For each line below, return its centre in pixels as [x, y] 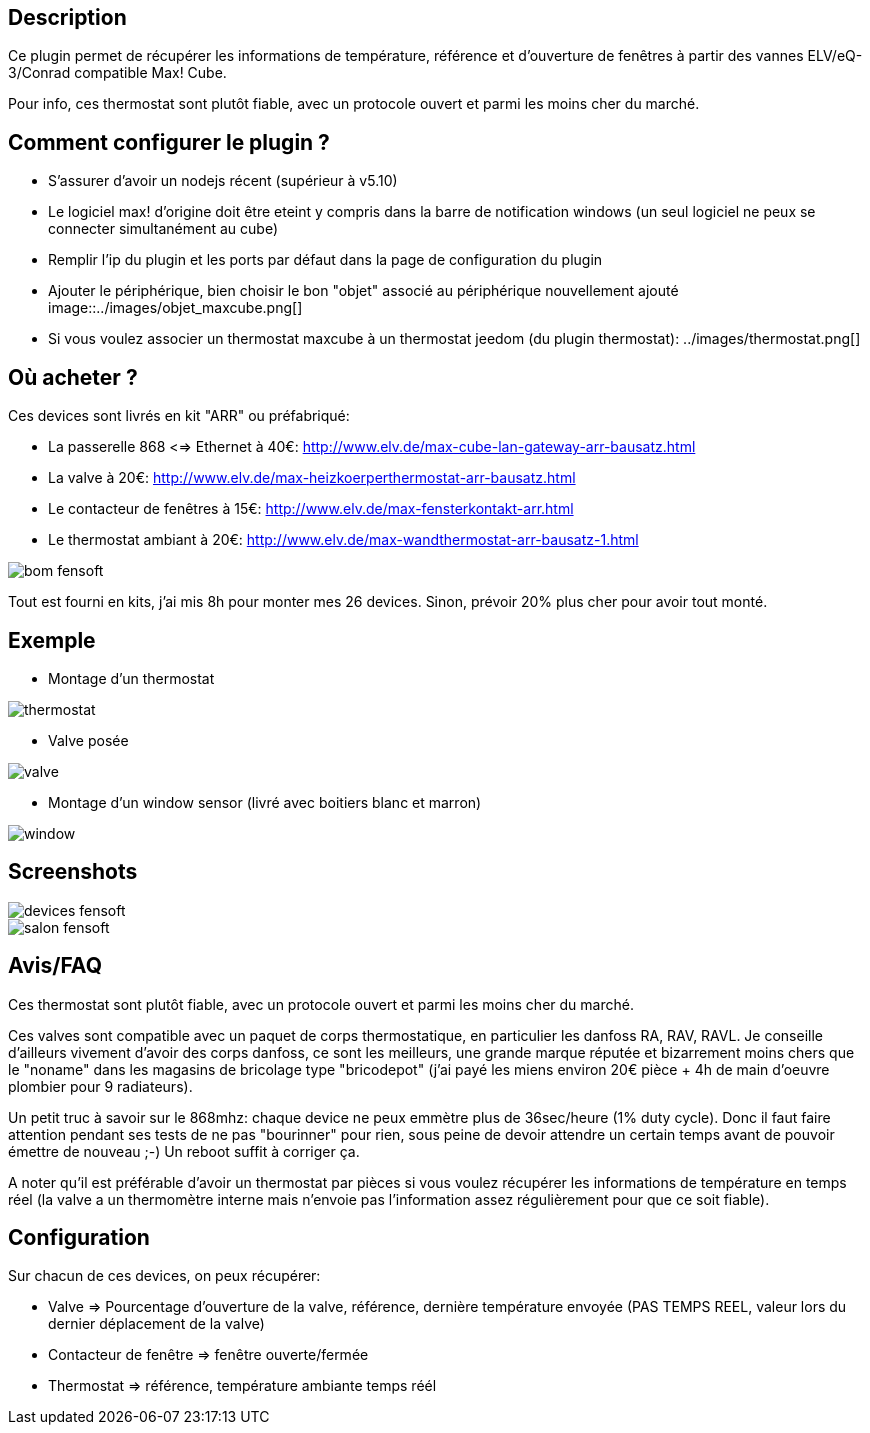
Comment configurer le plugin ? [169, 142]
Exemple [52, 640]
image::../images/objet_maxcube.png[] [175, 308]
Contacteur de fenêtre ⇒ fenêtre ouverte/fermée [208, 1355]
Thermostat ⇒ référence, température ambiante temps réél [242, 1386]
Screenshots [73, 872]
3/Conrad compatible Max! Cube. [117, 73]
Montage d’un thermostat [131, 678]
